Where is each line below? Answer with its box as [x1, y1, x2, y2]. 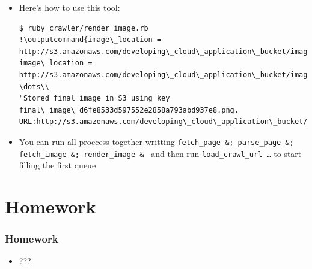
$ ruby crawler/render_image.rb [19, 23, 148, 32]
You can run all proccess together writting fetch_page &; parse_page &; [19, 135, 294, 147]
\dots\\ [19, 82, 49, 91]
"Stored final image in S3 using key [19, 94, 170, 103]
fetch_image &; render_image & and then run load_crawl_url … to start [19, 147, 302, 159]
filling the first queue [19, 159, 96, 171]
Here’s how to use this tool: [19, 1, 120, 13]
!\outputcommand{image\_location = [19, 35, 162, 44]
